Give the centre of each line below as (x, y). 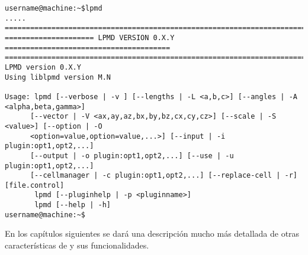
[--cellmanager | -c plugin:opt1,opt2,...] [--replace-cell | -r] (163, 176)
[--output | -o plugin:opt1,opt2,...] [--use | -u (132, 156)
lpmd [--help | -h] (73, 205)
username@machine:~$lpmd (54, 8)
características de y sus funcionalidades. (77, 245)
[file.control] (35, 185)
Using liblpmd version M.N (58, 77)
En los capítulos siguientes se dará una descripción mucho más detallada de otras (152, 233)
